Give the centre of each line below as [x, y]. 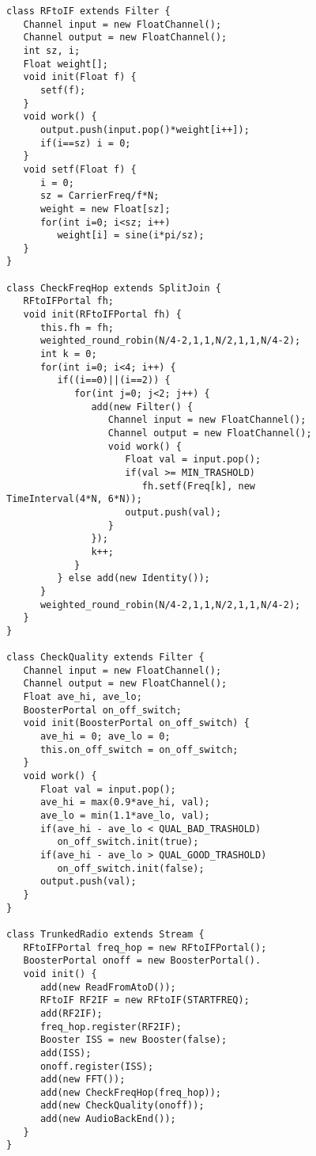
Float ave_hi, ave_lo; [83, 697]
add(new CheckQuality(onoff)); [122, 1106]
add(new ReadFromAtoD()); [108, 987]
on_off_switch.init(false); [131, 868]
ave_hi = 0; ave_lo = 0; [105, 737]
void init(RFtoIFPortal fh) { [102, 315]
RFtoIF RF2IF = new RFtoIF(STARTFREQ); [145, 1000]
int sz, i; [52, 50]
